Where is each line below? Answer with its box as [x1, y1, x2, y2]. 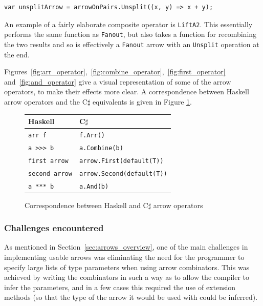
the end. [4, 49, 30, 59]
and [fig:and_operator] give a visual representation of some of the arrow [4, 76, 231, 87]
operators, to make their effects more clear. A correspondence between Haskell [4, 86, 249, 97]
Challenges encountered [4, 221, 104, 234]
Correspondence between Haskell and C [25, 199, 148, 210]
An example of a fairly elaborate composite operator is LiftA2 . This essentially [4, 18, 253, 29]
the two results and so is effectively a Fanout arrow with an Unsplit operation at [4, 38, 259, 49]
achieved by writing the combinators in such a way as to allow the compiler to [4, 272, 250, 282]
